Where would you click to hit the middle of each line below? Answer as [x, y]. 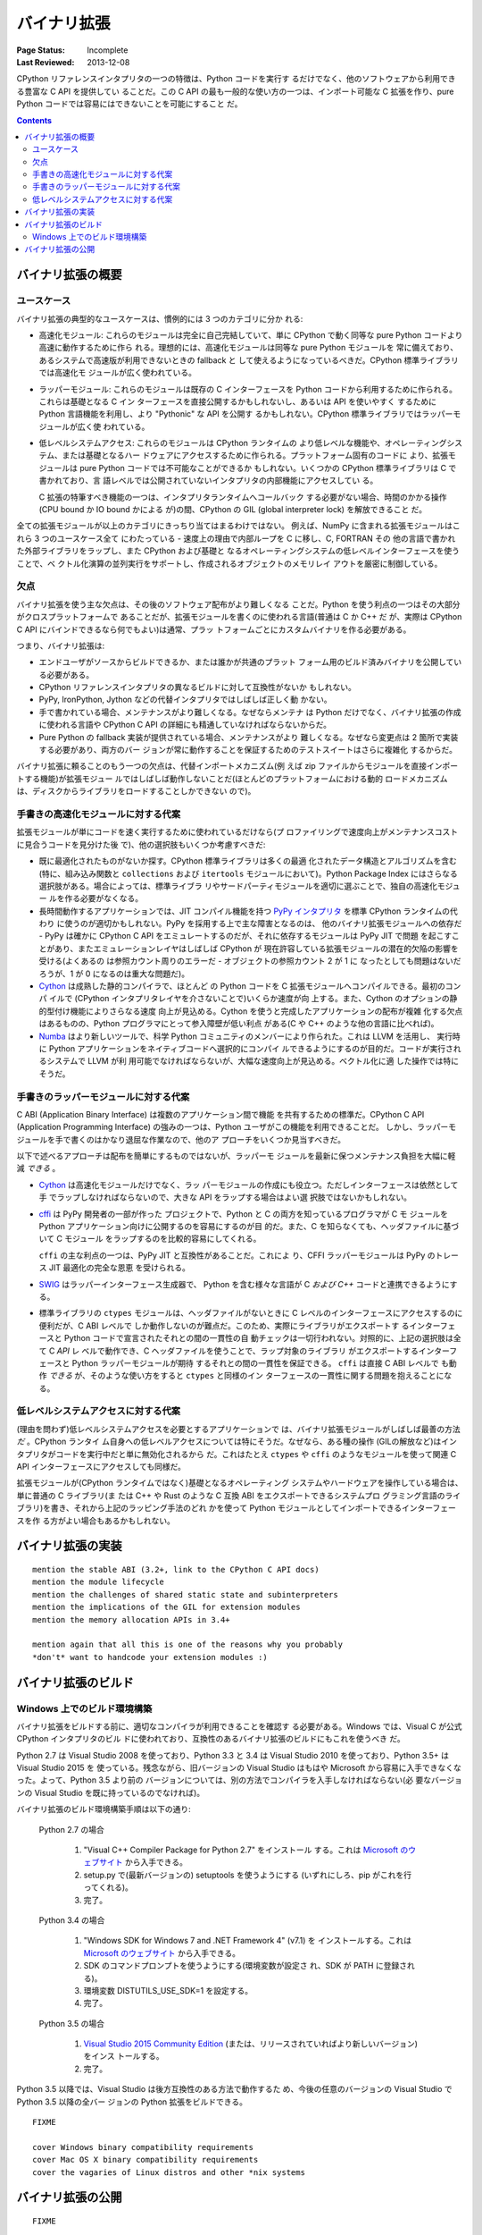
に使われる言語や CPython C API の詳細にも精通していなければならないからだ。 [185, 725]
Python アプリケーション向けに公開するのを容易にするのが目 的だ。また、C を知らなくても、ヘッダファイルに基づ [249, 1227]
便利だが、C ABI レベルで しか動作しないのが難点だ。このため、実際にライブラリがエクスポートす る [224, 1325]
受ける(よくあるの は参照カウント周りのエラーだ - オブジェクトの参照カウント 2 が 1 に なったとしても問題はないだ [250, 961]
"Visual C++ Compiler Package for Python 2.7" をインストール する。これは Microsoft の [246, 1850]
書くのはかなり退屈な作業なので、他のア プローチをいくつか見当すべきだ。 [208, 1139]
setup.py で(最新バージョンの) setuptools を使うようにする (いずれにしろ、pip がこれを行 [248, 1875]
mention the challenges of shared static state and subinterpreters [185, 1594]
